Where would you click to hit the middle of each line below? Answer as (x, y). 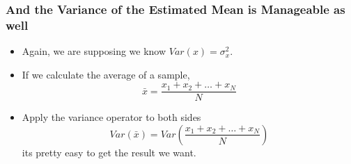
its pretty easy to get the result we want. (109, 152)
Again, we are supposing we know (94, 51)
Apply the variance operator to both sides (111, 117)
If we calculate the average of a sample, (106, 74)
